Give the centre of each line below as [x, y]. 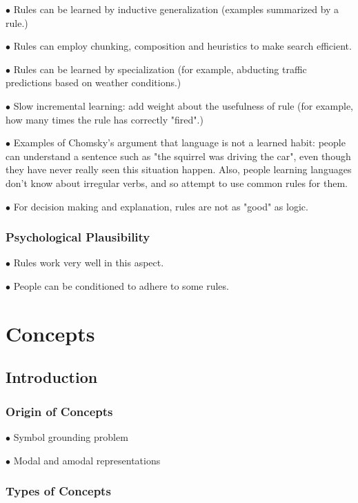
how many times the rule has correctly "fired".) [105, 119]
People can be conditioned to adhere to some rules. [121, 285]
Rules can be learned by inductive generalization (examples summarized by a [176, 9]
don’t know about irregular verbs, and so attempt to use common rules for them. [177, 183]
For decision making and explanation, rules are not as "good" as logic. [161, 206]
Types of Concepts [58, 491]
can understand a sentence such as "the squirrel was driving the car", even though [178, 156]
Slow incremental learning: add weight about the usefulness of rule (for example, [183, 105]
